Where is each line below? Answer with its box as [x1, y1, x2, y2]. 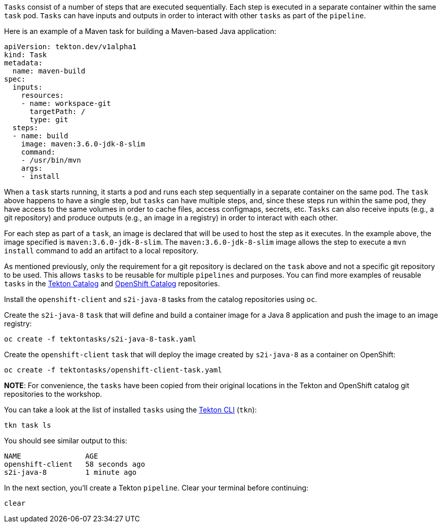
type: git [29, 116, 68, 124]
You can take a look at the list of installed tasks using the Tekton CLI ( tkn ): [4, 405, 257, 414]
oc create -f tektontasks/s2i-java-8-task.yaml [4, 335, 197, 343]
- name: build [12, 132, 68, 140]
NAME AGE [4, 452, 98, 460]
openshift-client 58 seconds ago [4, 460, 145, 468]
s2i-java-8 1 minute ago [4, 468, 137, 476]
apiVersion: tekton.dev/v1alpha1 [4, 43, 137, 51]
